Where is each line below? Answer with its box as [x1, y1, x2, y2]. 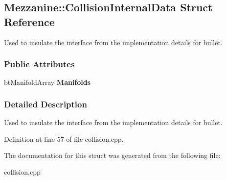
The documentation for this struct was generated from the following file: [4, 150, 221, 160]
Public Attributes [4, 58, 75, 70]
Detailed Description [4, 98, 87, 110]
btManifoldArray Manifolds [4, 77, 91, 87]
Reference [4, 14, 55, 29]
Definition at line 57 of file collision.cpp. [4, 133, 124, 144]
